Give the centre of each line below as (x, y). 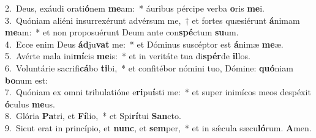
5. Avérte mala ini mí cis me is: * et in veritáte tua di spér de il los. (128, 56)
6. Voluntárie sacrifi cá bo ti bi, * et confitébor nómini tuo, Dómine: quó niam (149, 67)
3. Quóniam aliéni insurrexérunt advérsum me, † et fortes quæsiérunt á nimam (152, 20)
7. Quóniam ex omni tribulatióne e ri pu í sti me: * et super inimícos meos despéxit (158, 92)
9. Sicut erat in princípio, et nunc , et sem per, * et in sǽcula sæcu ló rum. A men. (158, 127)
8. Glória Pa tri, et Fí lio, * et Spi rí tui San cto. (93, 116)
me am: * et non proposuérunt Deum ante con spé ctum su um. (122, 32)
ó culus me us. (30, 103)
